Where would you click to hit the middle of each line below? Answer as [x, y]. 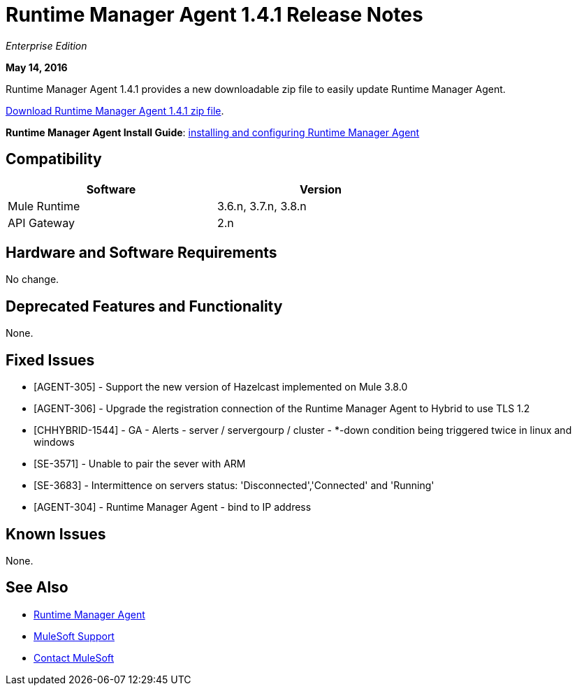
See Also [37, 588]
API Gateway [41, 223]
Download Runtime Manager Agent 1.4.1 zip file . [115, 110]
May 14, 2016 [37, 67]
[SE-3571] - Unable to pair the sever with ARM [140, 464]
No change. [32, 279]
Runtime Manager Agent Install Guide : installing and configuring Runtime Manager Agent [213, 132]
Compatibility [54, 159]
